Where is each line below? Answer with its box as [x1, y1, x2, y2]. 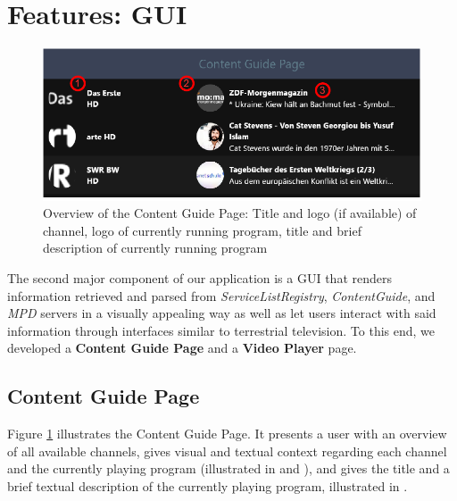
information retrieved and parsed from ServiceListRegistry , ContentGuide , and [7, 286, 436, 305]
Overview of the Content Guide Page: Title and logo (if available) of [43, 204, 417, 222]
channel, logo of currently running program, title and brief [43, 221, 361, 239]
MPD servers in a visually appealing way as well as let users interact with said [7, 304, 436, 322]
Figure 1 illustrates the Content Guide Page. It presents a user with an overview [7, 424, 447, 443]
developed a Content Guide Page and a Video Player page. [7, 338, 357, 357]
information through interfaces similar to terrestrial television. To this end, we [7, 321, 436, 339]
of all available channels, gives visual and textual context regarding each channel [7, 441, 447, 460]
